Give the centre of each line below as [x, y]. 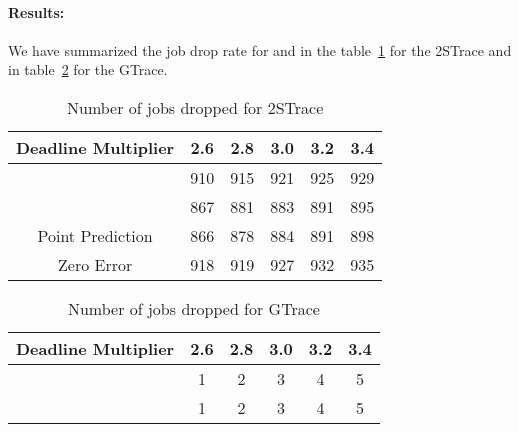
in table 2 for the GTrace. [88, 69]
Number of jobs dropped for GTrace [193, 308]
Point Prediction [95, 235]
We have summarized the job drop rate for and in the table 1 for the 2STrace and [260, 49]
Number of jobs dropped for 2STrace [195, 107]
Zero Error [95, 264]
